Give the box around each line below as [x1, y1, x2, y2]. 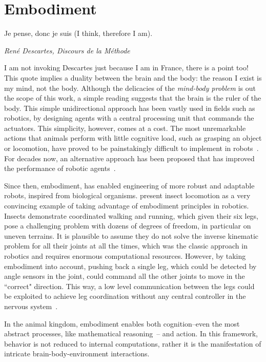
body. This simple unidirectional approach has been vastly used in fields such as [4, 102, 255, 113]
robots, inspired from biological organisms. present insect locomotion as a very [4, 190, 251, 201]
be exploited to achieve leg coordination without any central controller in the [4, 291, 246, 301]
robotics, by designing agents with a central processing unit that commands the [4, 112, 254, 123]
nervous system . [4, 300, 58, 311]
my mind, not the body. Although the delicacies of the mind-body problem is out [4, 82, 256, 93]
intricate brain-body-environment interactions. [4, 348, 150, 359]
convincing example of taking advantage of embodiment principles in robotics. [4, 200, 249, 211]
